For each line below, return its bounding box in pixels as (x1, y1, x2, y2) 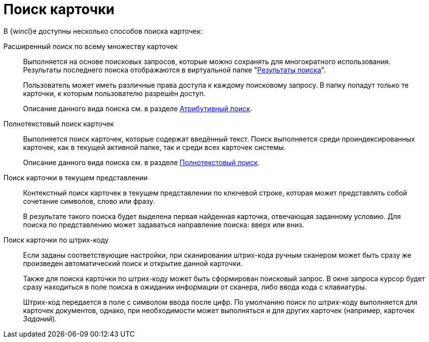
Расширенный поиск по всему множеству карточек (3, 42, 178, 50)
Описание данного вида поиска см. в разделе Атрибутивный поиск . (23, 104, 252, 113)
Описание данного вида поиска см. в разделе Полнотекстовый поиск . (23, 158, 260, 167)
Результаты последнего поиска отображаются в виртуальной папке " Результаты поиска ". (23, 65, 326, 74)
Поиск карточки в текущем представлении (3, 173, 148, 182)
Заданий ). (23, 314, 57, 323)
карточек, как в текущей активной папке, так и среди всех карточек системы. (23, 143, 286, 151)
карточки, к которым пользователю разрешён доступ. (23, 89, 206, 98)
